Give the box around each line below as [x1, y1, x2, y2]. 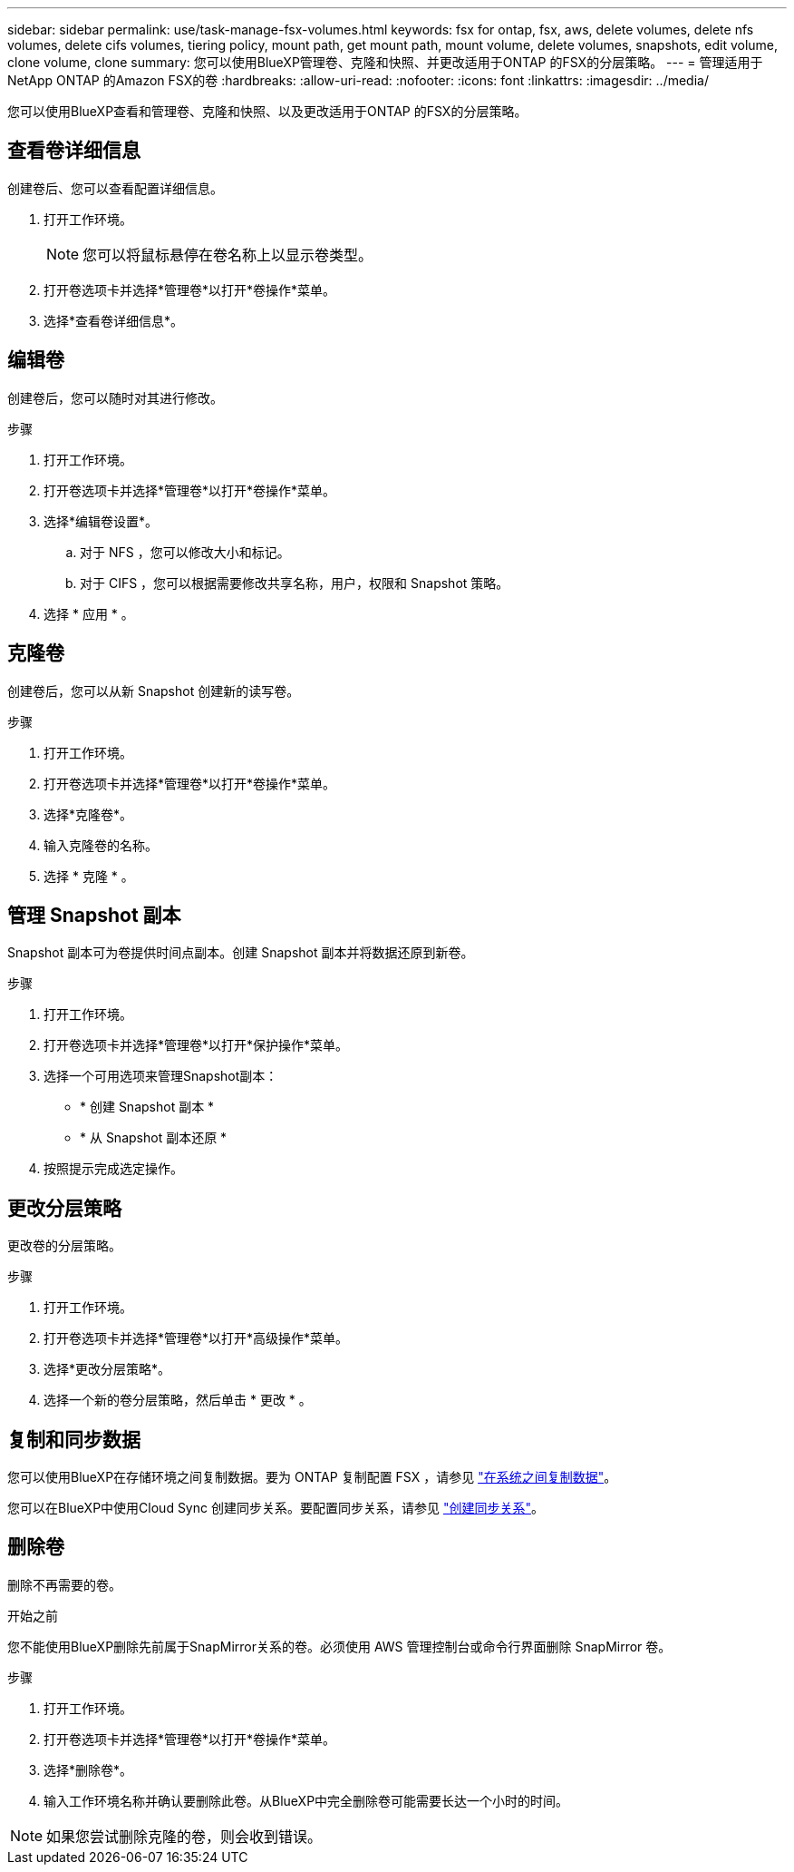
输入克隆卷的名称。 [44, 837, 158, 853]
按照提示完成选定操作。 [44, 1161, 183, 1177]
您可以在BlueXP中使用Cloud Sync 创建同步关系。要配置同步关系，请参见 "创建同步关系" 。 [7, 1500, 544, 1516]
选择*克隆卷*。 [44, 806, 133, 822]
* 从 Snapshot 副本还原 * [80, 1130, 228, 1146]
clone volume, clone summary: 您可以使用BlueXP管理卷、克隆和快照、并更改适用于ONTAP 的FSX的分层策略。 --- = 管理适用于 [7, 54, 763, 70]
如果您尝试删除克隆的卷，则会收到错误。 [46, 1827, 323, 1846]
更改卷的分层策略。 [7, 1238, 121, 1254]
